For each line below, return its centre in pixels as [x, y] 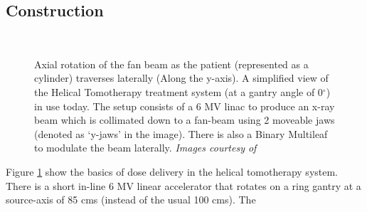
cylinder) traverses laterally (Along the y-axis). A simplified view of [181, 78]
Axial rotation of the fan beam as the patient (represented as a [171, 64]
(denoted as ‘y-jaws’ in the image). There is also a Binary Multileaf [181, 133]
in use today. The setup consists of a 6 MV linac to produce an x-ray [185, 106]
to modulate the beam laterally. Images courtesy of [145, 148]
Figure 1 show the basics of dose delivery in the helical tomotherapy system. [172, 171]
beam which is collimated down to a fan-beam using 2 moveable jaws [185, 120]
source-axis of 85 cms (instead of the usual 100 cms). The [131, 200]
